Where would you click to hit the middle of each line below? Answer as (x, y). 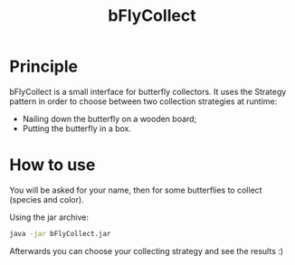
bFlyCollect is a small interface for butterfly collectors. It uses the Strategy (148, 91)
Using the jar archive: (49, 217)
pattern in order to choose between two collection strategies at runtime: (143, 101)
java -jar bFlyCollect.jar (60, 233)
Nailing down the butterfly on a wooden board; (109, 118)
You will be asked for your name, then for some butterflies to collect (136, 190)
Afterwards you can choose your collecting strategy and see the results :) (146, 251)
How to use (52, 165)
